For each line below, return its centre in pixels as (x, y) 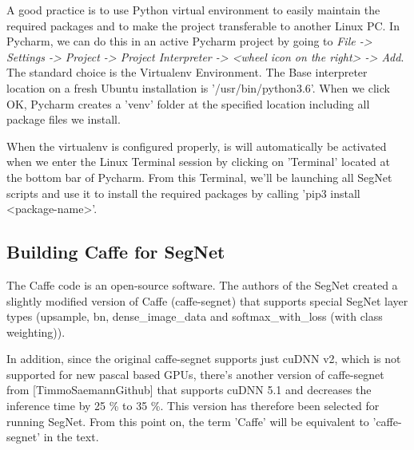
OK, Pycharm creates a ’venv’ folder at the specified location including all (188, 103)
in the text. (71, 437)
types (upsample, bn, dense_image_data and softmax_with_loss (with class (195, 316)
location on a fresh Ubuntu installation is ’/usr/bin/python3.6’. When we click (198, 87)
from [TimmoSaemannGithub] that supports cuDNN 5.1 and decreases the (189, 390)
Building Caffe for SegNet (116, 252)
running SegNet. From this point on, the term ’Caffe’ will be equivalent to (188, 421)
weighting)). (36, 332)
